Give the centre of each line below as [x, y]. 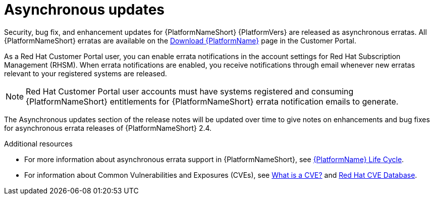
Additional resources [38, 143]
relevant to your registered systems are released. [86, 73]
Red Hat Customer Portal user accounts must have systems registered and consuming [190, 91]
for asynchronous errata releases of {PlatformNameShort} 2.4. [108, 128]
